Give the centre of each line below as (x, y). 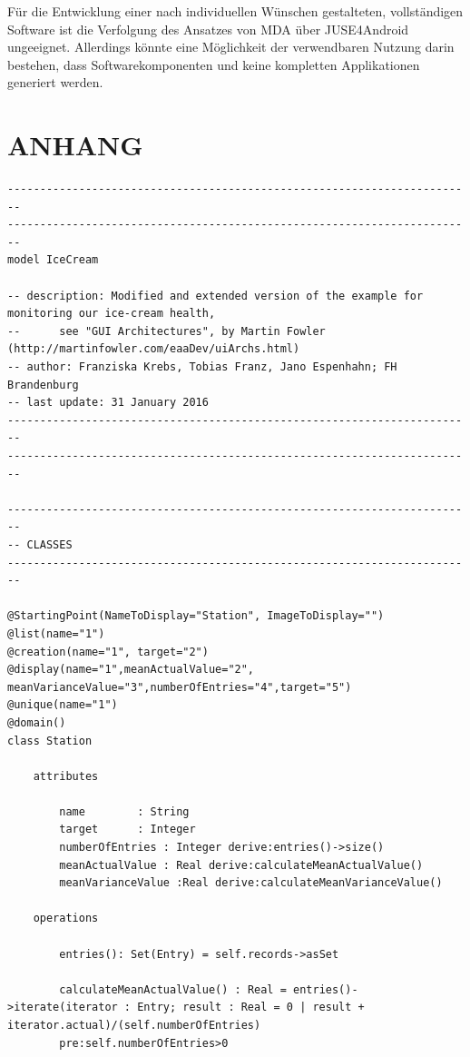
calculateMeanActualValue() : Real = (173, 989)
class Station (50, 741)
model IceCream (53, 260)
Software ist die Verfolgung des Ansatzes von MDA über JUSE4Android (208, 29)
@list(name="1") (56, 633)
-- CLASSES (40, 544)
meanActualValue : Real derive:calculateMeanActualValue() (241, 865)
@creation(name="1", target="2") (108, 652)
